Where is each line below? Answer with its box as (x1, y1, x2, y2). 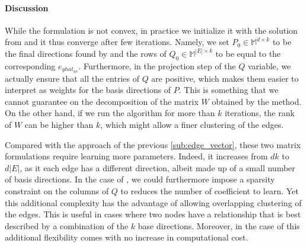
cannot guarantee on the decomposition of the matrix (5, 95, 199, 107)
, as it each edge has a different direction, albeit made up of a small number (20, 161, 296, 174)
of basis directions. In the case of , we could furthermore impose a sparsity (5, 173, 275, 185)
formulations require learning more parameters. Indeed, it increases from (5, 150, 268, 162)
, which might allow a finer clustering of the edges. (100, 118, 284, 131)
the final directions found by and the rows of (5, 47, 167, 59)
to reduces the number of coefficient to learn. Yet (120, 184, 299, 197)
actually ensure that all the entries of (5, 72, 139, 84)
